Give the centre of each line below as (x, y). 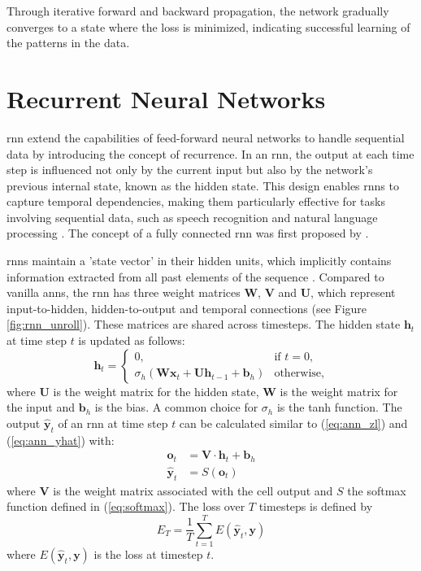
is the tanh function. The (339, 407)
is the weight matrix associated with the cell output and (193, 490)
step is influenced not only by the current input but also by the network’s (190, 170)
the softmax (377, 490)
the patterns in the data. (68, 43)
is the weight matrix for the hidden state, (156, 391)
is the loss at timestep (148, 554)
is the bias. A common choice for (176, 407)
